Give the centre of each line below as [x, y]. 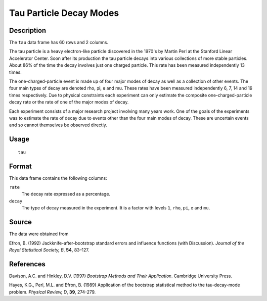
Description [28, 30]
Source [21, 222]
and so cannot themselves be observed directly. [58, 125]
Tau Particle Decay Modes [64, 13]
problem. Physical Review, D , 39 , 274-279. [52, 292]
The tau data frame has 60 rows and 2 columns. [59, 43]
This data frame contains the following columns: [58, 178]
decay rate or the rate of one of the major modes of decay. [69, 102]
